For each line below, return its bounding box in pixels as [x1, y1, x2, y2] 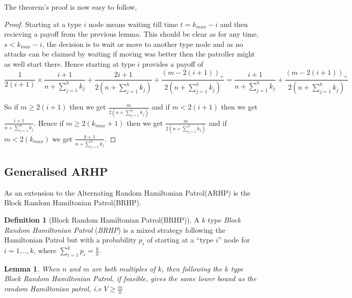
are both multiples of [92, 263, 156, 274]
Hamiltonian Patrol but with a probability [4, 234, 137, 245]
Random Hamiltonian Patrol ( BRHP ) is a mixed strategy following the [4, 224, 225, 235]
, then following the [161, 263, 222, 274]
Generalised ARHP [4, 164, 108, 179]
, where [34, 245, 57, 256]
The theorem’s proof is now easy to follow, [4, 2, 137, 12]
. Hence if [34, 117, 64, 128]
